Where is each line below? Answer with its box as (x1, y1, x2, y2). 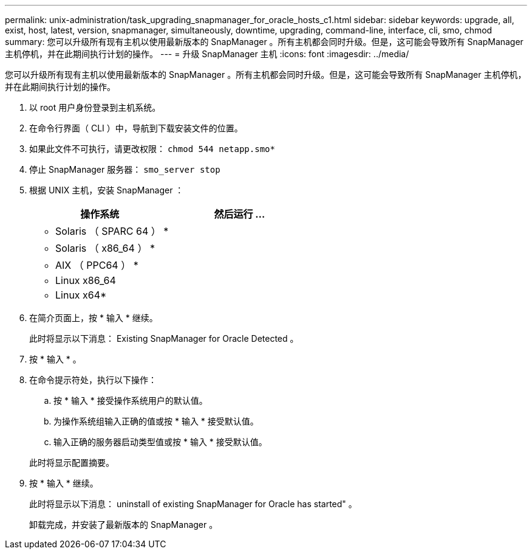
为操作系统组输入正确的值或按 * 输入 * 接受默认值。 (53, 416, 259, 426)
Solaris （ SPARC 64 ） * (55, 225, 169, 237)
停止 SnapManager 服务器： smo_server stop (29, 164, 220, 175)
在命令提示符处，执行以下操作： (29, 375, 157, 385)
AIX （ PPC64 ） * (55, 259, 138, 271)
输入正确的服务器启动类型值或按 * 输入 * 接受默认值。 (53, 437, 267, 447)
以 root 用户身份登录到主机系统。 (29, 102, 161, 113)
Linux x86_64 (55, 274, 116, 286)
